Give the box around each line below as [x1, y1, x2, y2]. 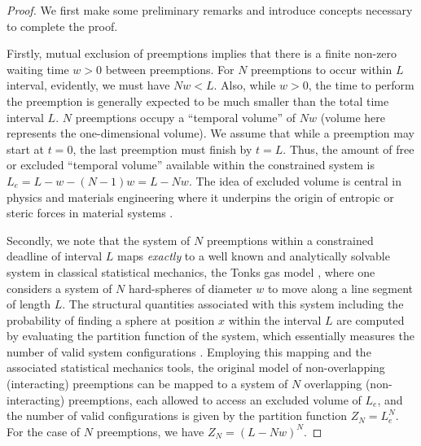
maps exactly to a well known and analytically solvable [116, 247, 390, 265]
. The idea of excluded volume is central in [188, 172, 401, 189]
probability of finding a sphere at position [7, 311, 215, 328]
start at [7, 140, 45, 157]
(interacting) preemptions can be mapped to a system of [7, 375, 288, 392]
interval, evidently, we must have [7, 77, 170, 94]
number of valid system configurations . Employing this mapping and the [7, 343, 371, 360]
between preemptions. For [105, 60, 235, 77]
